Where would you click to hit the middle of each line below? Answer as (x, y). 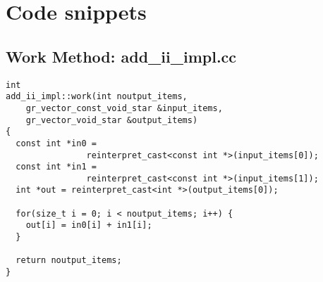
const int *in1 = (56, 167)
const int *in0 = (56, 143)
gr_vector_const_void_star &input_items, (124, 108)
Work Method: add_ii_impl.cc (121, 56)
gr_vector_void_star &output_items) (112, 120)
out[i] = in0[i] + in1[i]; (89, 225)
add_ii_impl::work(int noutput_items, (97, 97)
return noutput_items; (69, 261)
